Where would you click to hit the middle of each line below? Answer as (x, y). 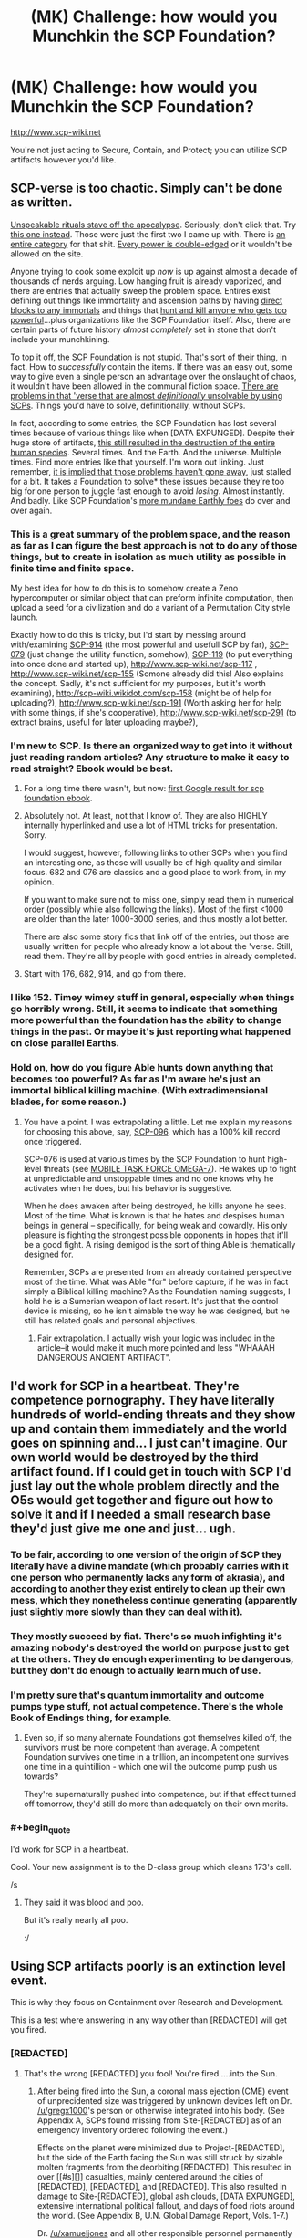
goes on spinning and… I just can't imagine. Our (149, 1443)
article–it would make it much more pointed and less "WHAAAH (156, 1347)
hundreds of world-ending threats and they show (153, 1414)
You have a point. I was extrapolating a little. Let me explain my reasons (158, 1122)
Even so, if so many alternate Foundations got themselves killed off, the (158, 1738)
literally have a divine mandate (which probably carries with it (150, 1565)
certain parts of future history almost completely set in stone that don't (143, 329)
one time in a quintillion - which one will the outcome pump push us (150, 1767)
